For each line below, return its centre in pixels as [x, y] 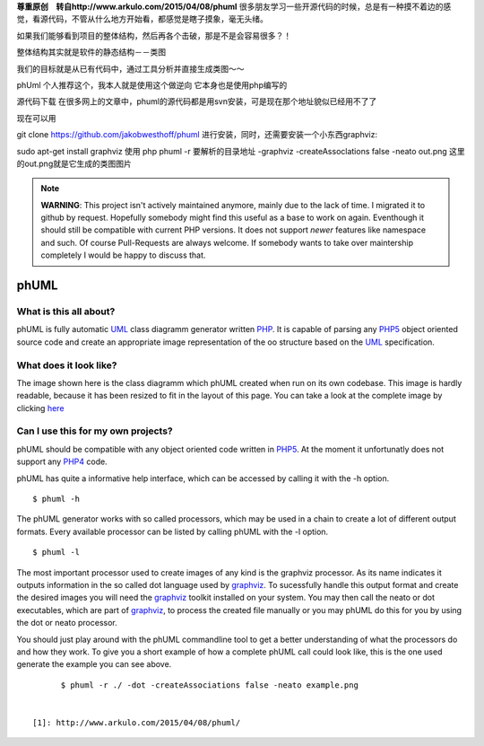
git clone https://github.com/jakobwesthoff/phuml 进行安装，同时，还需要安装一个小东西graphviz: [197, 135]
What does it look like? [67, 365]
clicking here [40, 408]
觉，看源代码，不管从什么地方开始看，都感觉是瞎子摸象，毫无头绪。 [142, 19]
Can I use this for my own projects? [95, 431]
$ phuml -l [56, 553]
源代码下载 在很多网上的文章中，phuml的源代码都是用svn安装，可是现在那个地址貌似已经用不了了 [197, 101]
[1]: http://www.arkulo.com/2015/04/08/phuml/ [137, 722]
